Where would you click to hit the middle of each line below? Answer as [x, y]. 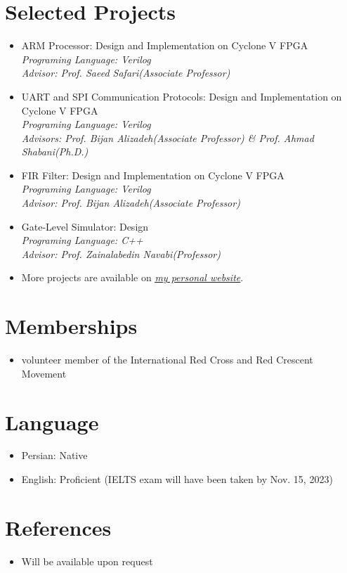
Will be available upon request [87, 561]
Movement [44, 373]
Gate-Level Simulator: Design [85, 226]
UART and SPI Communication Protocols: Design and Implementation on [182, 96]
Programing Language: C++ [82, 240]
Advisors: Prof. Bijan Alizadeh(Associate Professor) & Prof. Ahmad [168, 137]
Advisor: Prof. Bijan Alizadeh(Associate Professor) [131, 203]
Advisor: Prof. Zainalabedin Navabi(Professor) [121, 253]
